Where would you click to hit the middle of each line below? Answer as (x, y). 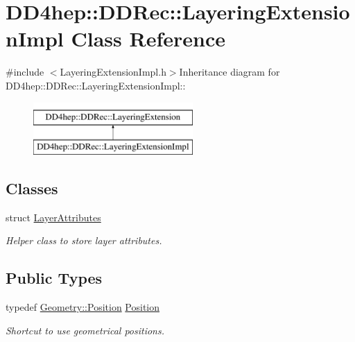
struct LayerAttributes (53, 217)
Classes (32, 188)
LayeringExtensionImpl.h (113, 72)
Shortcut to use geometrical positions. (85, 330)
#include (25, 72)
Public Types (54, 278)
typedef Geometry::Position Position (83, 307)
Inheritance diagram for (230, 72)
